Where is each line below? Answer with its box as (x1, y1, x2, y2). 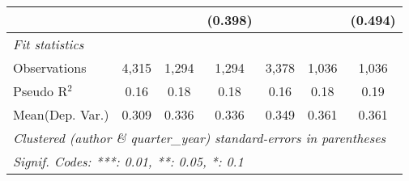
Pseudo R (13, 82, 68, 100)
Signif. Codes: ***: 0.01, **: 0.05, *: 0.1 (13, 152, 244, 170)
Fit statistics (13, 35, 84, 53)
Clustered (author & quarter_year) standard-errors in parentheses (13, 128, 386, 147)
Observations (13, 58, 87, 77)
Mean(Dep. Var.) (13, 105, 109, 124)
